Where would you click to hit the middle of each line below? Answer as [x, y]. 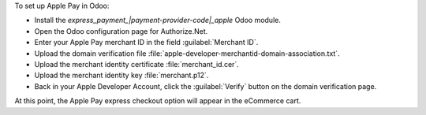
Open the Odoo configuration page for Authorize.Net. [121, 31]
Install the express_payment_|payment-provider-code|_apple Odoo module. [158, 20]
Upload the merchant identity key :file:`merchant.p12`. [121, 76]
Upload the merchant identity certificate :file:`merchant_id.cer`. [137, 64]
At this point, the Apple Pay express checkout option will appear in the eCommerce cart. [158, 101]
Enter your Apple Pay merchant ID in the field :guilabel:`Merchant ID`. [146, 43]
